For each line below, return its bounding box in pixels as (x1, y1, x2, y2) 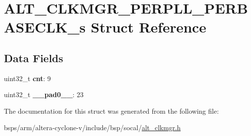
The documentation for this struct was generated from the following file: (4, 105, 219, 116)
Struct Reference (91, 17, 206, 37)
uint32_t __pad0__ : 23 (4, 89, 84, 100)
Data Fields (4, 50, 64, 65)
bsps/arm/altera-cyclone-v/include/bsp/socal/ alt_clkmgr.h (4, 122, 181, 132)
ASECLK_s (4, 17, 86, 37)
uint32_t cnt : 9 (4, 73, 51, 83)
